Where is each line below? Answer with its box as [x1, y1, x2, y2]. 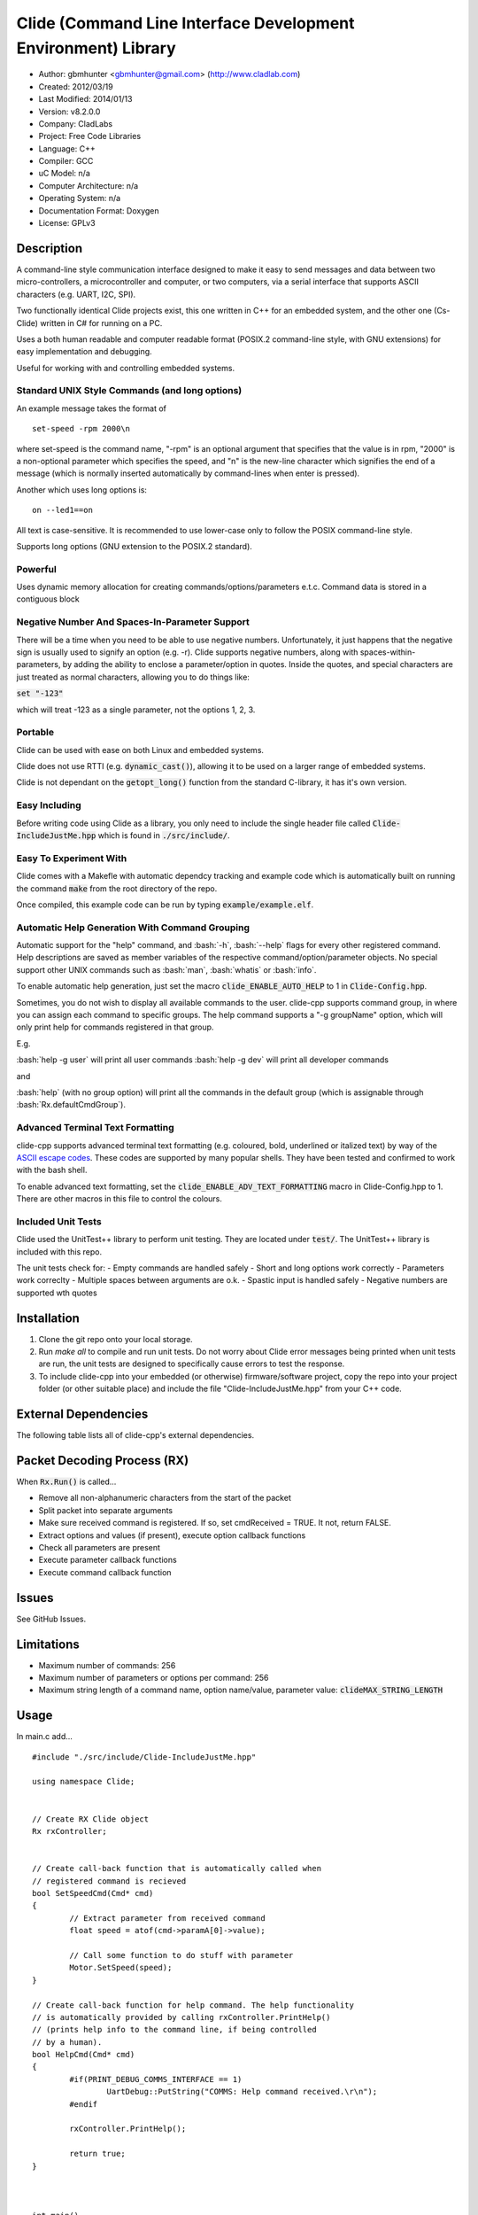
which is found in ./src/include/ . [97, 830, 230, 841]
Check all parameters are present [38, 1543, 161, 1553]
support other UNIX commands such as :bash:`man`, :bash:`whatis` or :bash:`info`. [16, 964, 317, 975]
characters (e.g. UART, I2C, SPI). [16, 289, 136, 299]
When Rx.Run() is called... [16, 1476, 117, 1488]
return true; [69, 2149, 126, 2159]
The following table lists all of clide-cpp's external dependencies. [16, 1430, 255, 1441]
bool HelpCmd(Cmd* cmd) [32, 2049, 135, 2060]
